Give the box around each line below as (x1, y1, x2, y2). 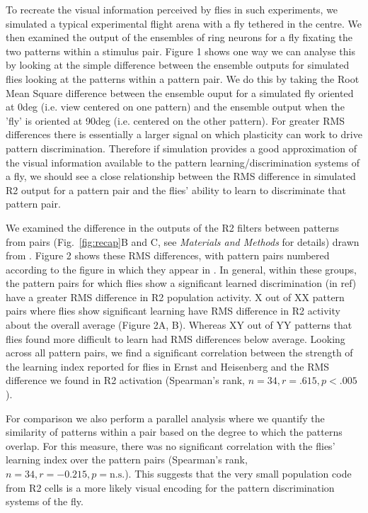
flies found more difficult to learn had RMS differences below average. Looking (6, 331, 345, 346)
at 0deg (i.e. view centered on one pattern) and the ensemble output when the (6, 99, 345, 114)
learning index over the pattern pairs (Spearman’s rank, (6, 452, 248, 467)
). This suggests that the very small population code (125, 466, 352, 480)
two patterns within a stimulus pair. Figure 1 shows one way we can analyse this (6, 43, 355, 58)
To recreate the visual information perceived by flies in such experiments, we (6, 2, 338, 16)
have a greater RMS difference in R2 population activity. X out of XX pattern (6, 289, 345, 304)
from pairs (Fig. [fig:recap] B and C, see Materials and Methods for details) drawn (6, 234, 360, 249)
